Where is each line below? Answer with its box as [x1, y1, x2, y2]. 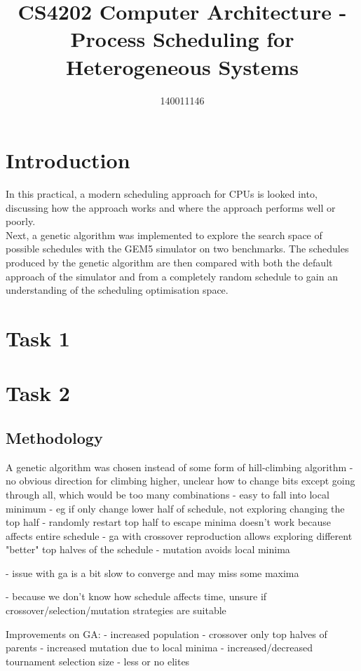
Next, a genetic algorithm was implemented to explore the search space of [6, 227, 322, 242]
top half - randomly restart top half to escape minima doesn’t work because [6, 515, 332, 529]
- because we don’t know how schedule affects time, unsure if [6, 589, 267, 604]
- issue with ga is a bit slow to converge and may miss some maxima [6, 565, 299, 580]
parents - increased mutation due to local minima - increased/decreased [6, 640, 313, 655]
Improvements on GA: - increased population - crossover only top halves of [6, 626, 327, 641]
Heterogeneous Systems [66, 52, 299, 81]
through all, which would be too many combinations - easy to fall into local [6, 487, 329, 501]
